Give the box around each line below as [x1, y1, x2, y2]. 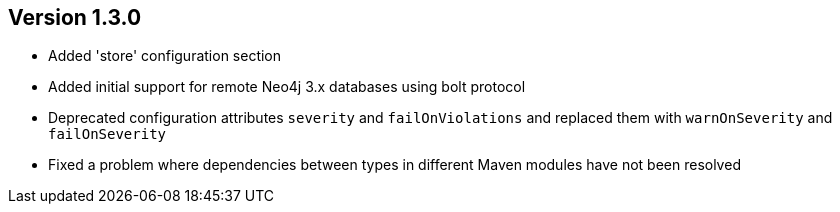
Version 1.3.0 [8, 5, 142, 30]
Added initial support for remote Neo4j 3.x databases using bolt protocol [48, 78, 526, 96]
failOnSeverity [48, 126, 167, 143]
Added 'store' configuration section [48, 47, 282, 65]
